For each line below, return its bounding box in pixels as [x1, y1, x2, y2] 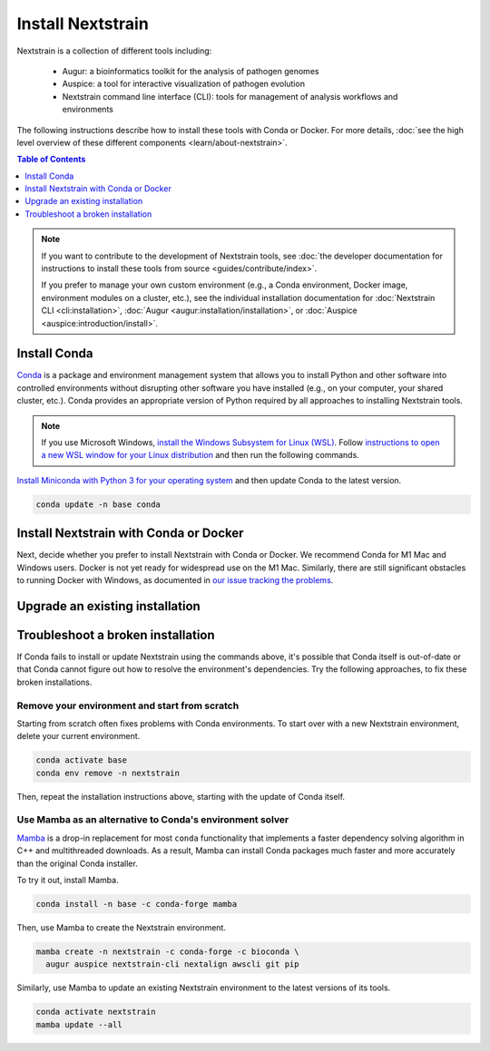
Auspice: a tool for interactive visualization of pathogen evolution [62, 78, 306, 90]
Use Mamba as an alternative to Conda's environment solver [16, 813, 289, 826]
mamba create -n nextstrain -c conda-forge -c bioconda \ [35, 946, 299, 957]
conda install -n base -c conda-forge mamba [35, 899, 238, 909]
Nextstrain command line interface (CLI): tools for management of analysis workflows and [62, 91, 398, 102]
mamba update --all [35, 1019, 122, 1029]
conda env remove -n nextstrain [35, 767, 181, 778]
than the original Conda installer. [16, 858, 138, 869]
